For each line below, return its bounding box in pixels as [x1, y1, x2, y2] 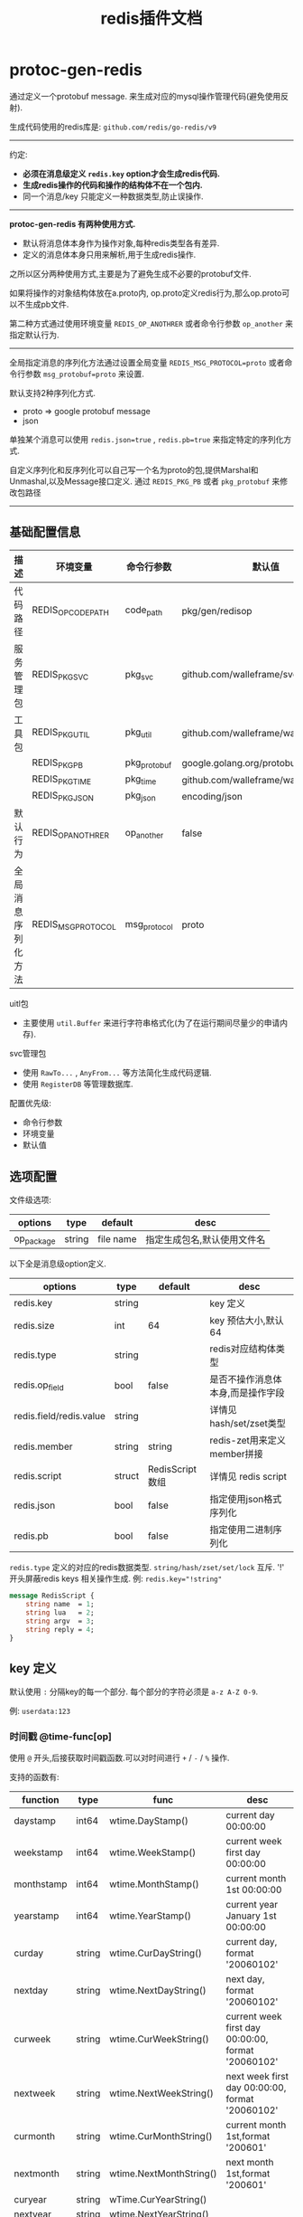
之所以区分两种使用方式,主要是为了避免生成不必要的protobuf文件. [9, 268, 252, 279]
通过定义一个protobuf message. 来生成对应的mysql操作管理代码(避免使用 [9, 90, 281, 101]
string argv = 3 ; [25, 1616, 95, 1625]
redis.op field [14, 1379, 65, 1393]
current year [225, 1899, 279, 1911]
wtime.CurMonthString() [109, 2130, 214, 2143]
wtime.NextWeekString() [109, 2087, 215, 2099]
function [22, 1794, 60, 1806]
